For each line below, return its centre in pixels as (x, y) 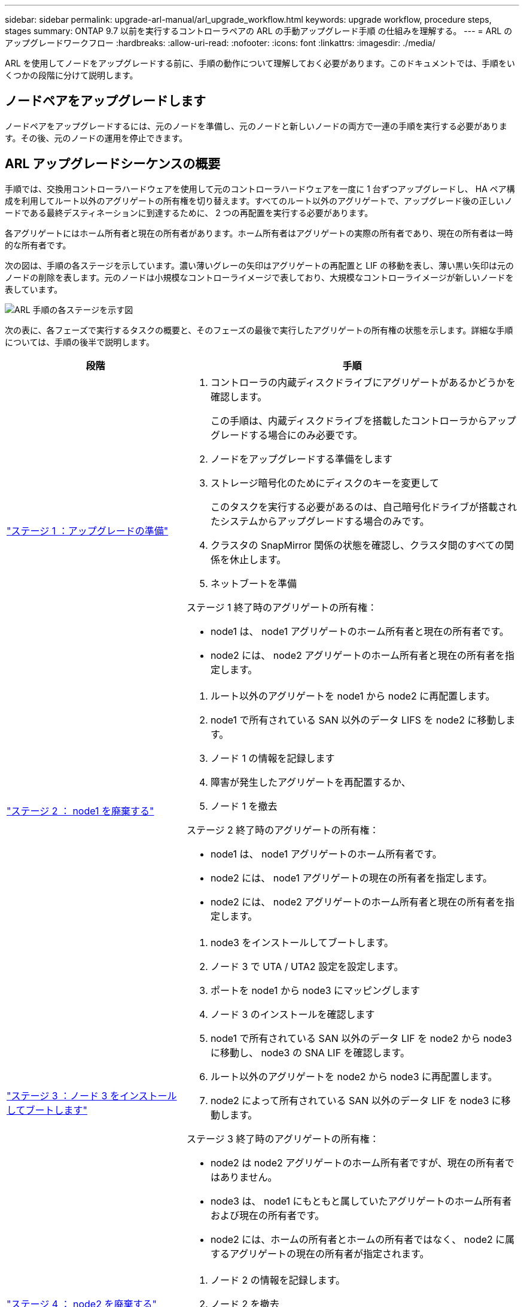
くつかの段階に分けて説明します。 (71, 75)
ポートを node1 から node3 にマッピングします (315, 990)
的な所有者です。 (38, 245)
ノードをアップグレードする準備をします (301, 459)
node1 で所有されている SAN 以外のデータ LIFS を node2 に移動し (358, 720)
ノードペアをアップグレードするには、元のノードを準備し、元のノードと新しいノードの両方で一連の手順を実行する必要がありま (256, 126)
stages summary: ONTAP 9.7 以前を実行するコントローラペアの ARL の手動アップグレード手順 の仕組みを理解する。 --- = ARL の (259, 31)
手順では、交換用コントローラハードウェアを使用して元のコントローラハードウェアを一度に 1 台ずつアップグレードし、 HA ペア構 (260, 189)
